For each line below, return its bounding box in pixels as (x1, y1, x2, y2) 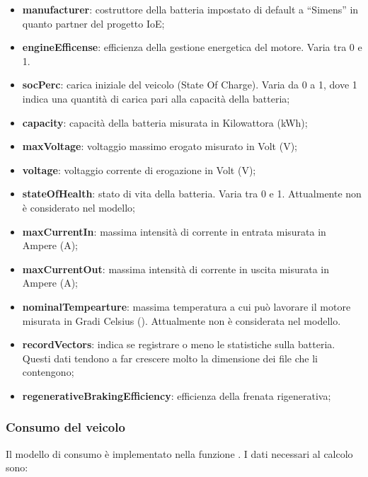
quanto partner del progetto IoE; (22, 16, 165, 30)
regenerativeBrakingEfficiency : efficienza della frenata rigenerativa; (22, 388, 331, 403)
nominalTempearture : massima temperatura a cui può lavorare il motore (22, 299, 351, 314)
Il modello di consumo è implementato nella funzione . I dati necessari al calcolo (6, 446, 353, 461)
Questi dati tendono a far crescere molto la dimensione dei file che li (22, 350, 318, 365)
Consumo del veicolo (6, 418, 125, 436)
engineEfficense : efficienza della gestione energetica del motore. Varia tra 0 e (22, 40, 362, 54)
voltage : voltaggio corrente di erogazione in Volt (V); (22, 162, 256, 177)
